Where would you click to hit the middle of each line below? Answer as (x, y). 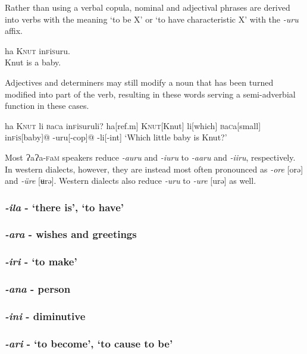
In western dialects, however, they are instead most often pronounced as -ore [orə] (154, 169)
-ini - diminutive (45, 316)
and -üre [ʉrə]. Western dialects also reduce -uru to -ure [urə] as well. (131, 181)
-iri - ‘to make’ (41, 261)
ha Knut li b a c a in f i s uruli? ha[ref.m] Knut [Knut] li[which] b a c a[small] (133, 125)
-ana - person (38, 289)
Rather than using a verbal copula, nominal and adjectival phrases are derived (148, 7)
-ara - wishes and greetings (71, 234)
